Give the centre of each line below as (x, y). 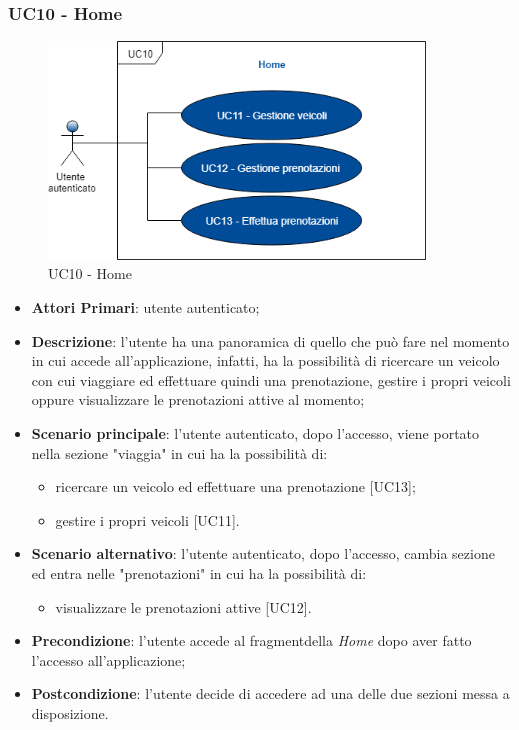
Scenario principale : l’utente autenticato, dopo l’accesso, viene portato (255, 433)
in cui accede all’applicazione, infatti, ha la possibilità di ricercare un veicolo (265, 360)
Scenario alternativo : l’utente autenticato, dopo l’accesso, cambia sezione (263, 553)
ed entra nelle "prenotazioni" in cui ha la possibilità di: (199, 572)
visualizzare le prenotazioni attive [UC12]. (183, 606)
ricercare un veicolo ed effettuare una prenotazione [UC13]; (235, 486)
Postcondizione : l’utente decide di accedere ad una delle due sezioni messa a (270, 693)
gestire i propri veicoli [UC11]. (147, 519)
